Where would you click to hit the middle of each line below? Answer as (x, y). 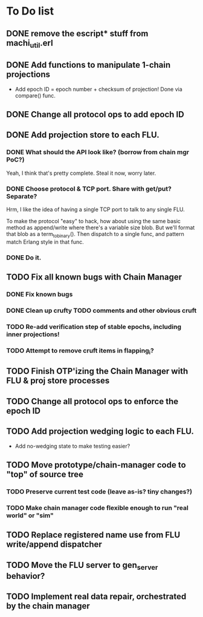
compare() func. (35, 96)
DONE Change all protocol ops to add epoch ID (95, 114)
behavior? (26, 576)
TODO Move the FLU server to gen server (82, 566)
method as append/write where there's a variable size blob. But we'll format (101, 227)
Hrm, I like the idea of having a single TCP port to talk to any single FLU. (96, 209)
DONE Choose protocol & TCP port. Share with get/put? (89, 189)
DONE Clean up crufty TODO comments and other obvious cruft (101, 310)
